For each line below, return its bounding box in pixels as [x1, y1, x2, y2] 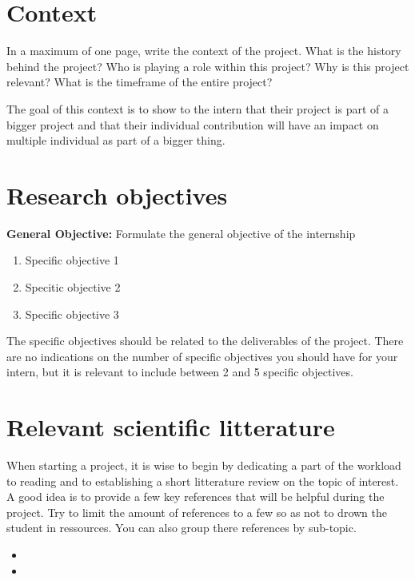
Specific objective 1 [25, 252, 119, 268]
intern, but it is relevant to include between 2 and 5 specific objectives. [6, 363, 353, 380]
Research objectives [6, 178, 228, 211]
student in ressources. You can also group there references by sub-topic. [6, 519, 357, 536]
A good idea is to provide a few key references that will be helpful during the [6, 488, 385, 505]
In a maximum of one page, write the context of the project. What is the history [6, 42, 401, 59]
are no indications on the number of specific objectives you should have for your [6, 348, 398, 364]
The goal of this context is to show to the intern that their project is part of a [6, 100, 389, 117]
